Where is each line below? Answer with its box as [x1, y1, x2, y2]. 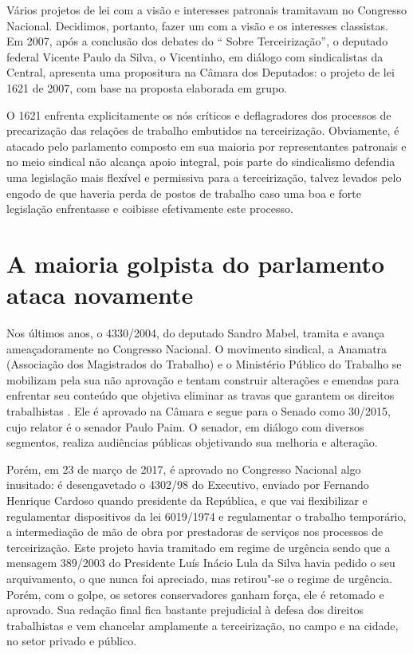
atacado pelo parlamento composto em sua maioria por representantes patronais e [6, 137, 407, 154]
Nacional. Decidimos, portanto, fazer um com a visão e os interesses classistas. [6, 17, 388, 33]
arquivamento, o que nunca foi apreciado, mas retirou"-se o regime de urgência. [6, 569, 392, 586]
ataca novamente [6, 278, 194, 311]
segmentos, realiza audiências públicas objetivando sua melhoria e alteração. [6, 434, 378, 451]
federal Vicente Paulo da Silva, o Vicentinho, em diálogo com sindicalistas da [6, 48, 383, 65]
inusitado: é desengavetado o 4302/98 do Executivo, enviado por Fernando [6, 476, 369, 493]
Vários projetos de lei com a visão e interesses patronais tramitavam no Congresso [6, 2, 407, 18]
